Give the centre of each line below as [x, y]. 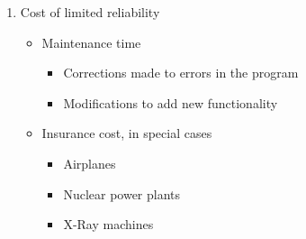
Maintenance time [91, 42]
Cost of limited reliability [90, 12]
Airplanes [90, 163]
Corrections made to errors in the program [181, 73]
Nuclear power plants [122, 193]
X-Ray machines [108, 224]
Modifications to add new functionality [171, 102]
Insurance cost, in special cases [127, 133]
